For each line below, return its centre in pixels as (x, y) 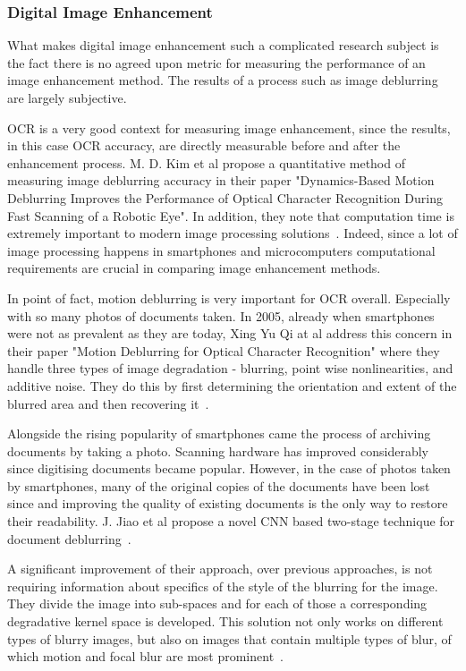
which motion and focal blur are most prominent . (146, 656)
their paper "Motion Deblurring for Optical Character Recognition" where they (224, 350)
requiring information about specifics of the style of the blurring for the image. (223, 586)
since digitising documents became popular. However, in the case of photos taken (229, 468)
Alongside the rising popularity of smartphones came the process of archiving (219, 433)
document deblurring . (69, 538)
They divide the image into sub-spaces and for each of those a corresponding (217, 603)
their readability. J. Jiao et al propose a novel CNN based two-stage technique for (231, 521)
